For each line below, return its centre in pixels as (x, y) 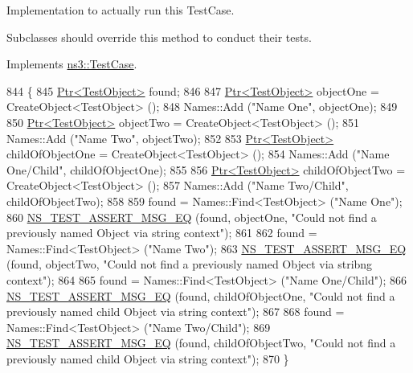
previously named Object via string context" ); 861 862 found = (162, 233)
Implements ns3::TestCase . (72, 64)
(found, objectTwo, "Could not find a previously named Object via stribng (190, 264)
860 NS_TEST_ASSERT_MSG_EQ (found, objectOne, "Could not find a (192, 217)
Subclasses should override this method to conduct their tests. (159, 37)
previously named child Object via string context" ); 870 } (148, 358)
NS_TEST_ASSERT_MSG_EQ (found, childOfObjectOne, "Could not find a (201, 295)
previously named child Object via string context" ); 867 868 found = (176, 312)
